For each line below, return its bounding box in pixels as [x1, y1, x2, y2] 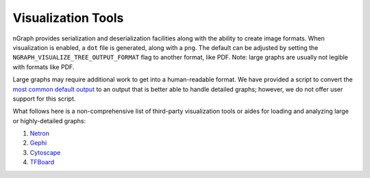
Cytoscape [29, 148, 61, 157]
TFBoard [29, 158, 55, 166]
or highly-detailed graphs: [12, 116, 86, 125]
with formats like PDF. [12, 62, 75, 71]
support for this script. [12, 94, 76, 103]
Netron [29, 129, 49, 138]
